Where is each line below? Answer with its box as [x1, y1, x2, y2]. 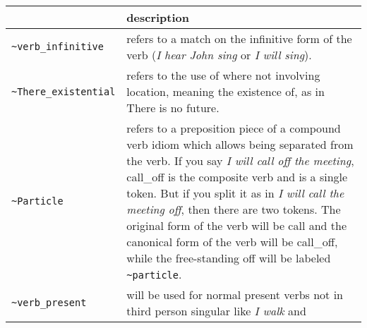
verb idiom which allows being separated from [126, 136, 354, 152]
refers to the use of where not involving [126, 67, 320, 83]
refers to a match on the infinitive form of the [126, 30, 352, 47]
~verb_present [11, 297, 87, 308]
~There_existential [11, 85, 116, 97]
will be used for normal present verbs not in [126, 286, 344, 303]
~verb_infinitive [11, 41, 104, 52]
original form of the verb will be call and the [126, 217, 347, 233]
